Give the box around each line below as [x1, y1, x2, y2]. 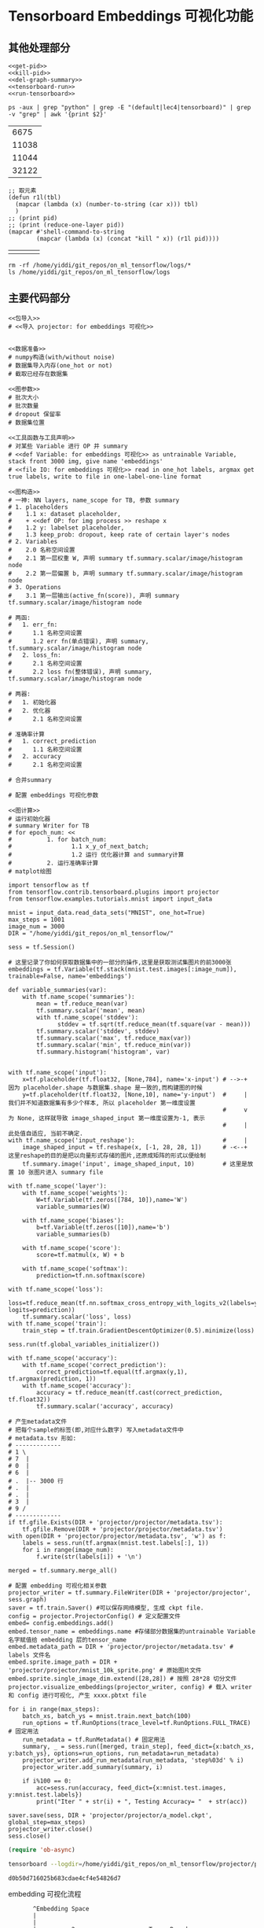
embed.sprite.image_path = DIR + [8, 1657, 118, 1666]
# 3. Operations [8, 583, 61, 591]
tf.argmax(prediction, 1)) [8, 1374, 97, 1383]
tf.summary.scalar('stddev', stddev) [36, 1027, 159, 1035]
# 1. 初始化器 [8, 698, 57, 706]
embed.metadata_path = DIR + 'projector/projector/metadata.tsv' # [8, 1642, 234, 1650]
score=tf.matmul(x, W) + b [36, 1251, 125, 1259]
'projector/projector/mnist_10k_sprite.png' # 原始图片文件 [8, 1666, 202, 1674]
